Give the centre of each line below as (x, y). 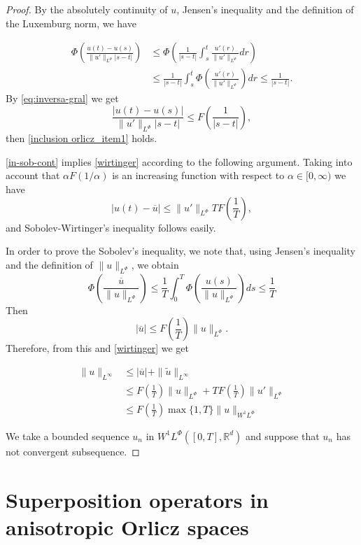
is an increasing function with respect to (198, 175)
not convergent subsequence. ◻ (73, 451)
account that (33, 175)
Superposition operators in (137, 499)
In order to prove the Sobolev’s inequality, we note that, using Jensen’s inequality (180, 251)
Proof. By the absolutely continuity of (87, 9)
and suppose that (283, 436)
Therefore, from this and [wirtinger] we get (98, 348)
